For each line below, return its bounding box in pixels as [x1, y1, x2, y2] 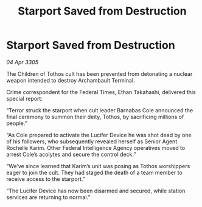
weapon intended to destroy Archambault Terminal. [6, 76, 135, 84]
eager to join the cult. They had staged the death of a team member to [6, 169, 183, 176]
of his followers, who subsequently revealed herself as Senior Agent [6, 138, 178, 145]
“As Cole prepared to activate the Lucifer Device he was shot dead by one [6, 131, 192, 138]
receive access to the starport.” [6, 175, 85, 183]
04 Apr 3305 [6, 58, 38, 66]
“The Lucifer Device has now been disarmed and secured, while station [6, 187, 186, 194]
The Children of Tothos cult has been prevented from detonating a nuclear [6, 70, 193, 77]
